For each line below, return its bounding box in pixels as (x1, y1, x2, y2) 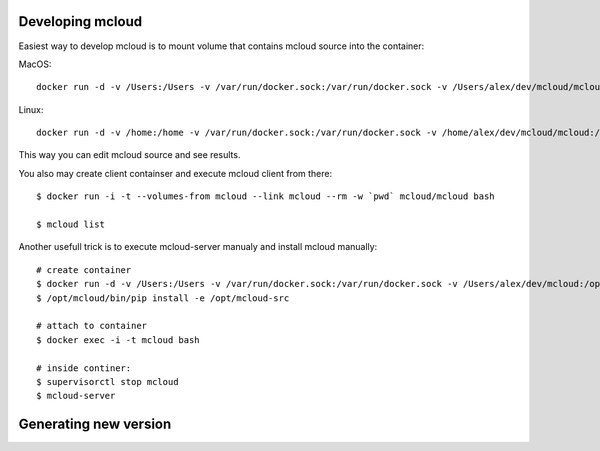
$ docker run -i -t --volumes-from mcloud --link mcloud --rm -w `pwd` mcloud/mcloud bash (36, 191, 495, 202)
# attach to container (36, 320, 148, 332)
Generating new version (18, 416, 172, 433)
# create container (36, 264, 132, 275)
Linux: (18, 103, 44, 115)
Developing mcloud (18, 13, 143, 30)
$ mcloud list (36, 219, 105, 230)
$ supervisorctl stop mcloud (36, 376, 179, 387)
